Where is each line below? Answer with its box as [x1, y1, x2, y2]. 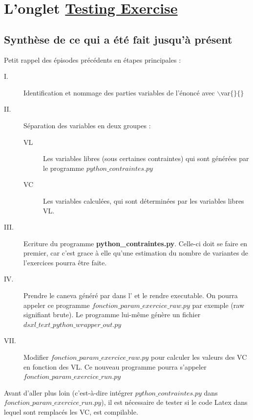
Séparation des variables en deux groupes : [23, 120, 151, 130]
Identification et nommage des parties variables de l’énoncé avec [23, 87, 215, 97]
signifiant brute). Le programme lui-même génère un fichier [23, 309, 201, 320]
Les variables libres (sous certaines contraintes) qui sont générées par [43, 153, 249, 163]
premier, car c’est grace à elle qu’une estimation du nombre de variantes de [23, 248, 249, 258]
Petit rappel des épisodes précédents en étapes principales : [4, 54, 181, 65]
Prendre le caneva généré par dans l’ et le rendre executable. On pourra [23, 290, 238, 301]
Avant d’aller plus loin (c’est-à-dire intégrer [4, 387, 133, 397]
